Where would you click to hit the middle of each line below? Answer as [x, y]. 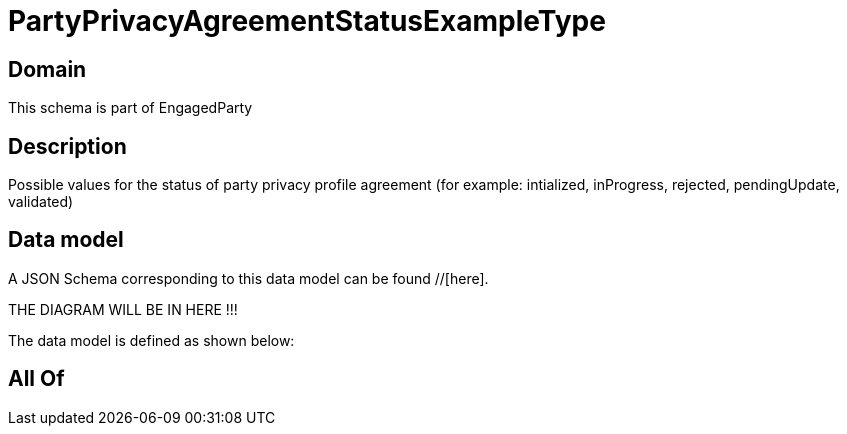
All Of [36, 379]
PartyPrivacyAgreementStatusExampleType [307, 21]
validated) [41, 202]
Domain [47, 69]
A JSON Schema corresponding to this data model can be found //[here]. [248, 278]
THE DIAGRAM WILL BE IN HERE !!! [123, 309]
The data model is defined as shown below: [151, 340]
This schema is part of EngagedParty [130, 108]
